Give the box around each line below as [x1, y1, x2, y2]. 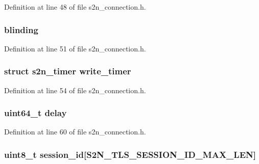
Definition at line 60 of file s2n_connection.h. [4, 126, 146, 137]
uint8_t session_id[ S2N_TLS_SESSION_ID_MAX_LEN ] [4, 148, 256, 160]
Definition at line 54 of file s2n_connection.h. [4, 85, 146, 95]
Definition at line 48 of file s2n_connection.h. [4, 2, 146, 12]
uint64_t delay [4, 106, 67, 119]
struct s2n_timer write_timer [4, 65, 131, 77]
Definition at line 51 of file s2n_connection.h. [4, 43, 146, 53]
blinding [4, 23, 38, 36]
